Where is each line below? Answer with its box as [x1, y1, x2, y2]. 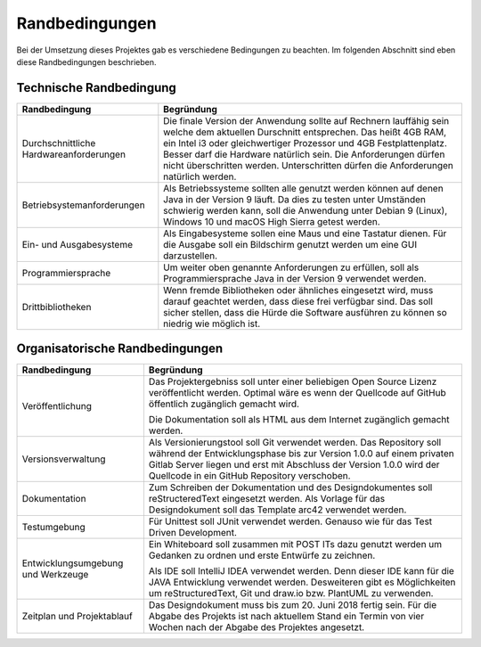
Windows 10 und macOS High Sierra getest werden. [163, 215, 380, 227]
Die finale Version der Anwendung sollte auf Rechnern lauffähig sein [163, 114, 450, 127]
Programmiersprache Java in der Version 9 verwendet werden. [163, 272, 427, 284]
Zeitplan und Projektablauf [21, 610, 133, 623]
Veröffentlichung [21, 400, 93, 413]
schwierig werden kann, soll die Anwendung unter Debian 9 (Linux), [163, 204, 448, 217]
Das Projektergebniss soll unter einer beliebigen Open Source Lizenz [148, 375, 437, 388]
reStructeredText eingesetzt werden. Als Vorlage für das [148, 493, 386, 505]
